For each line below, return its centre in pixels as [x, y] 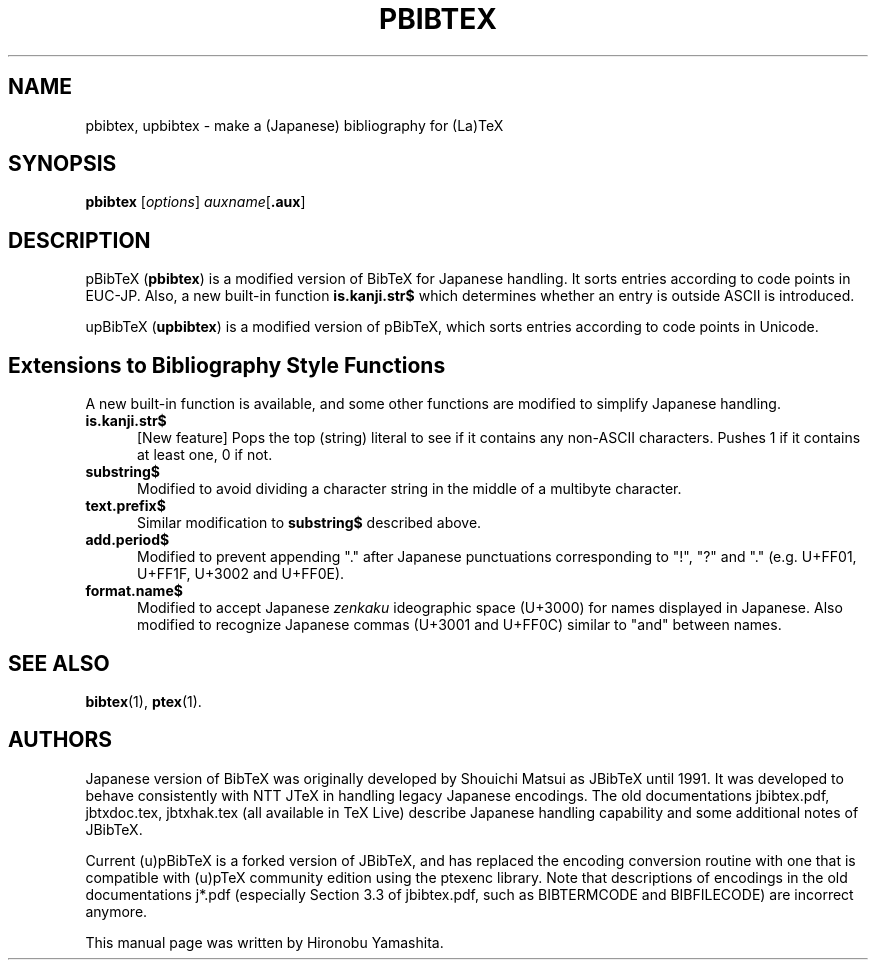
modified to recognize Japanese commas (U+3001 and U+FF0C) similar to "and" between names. [459, 625]
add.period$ [127, 540]
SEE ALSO [59, 663]
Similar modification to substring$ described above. [309, 523]
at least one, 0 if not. [205, 455]
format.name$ [134, 591]
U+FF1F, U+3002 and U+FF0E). [241, 574]
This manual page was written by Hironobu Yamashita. [264, 942]
